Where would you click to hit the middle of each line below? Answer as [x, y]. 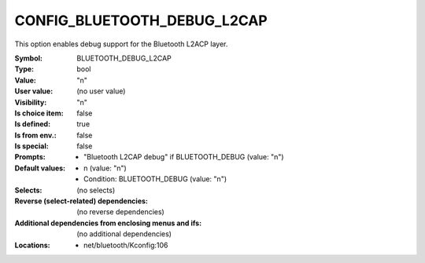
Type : [24, 69]
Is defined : [33, 124]
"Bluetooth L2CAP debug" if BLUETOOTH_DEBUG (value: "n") [184, 157]
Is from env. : [35, 135]
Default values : [40, 168]
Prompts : [30, 157]
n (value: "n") [105, 168]
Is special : [31, 146]
